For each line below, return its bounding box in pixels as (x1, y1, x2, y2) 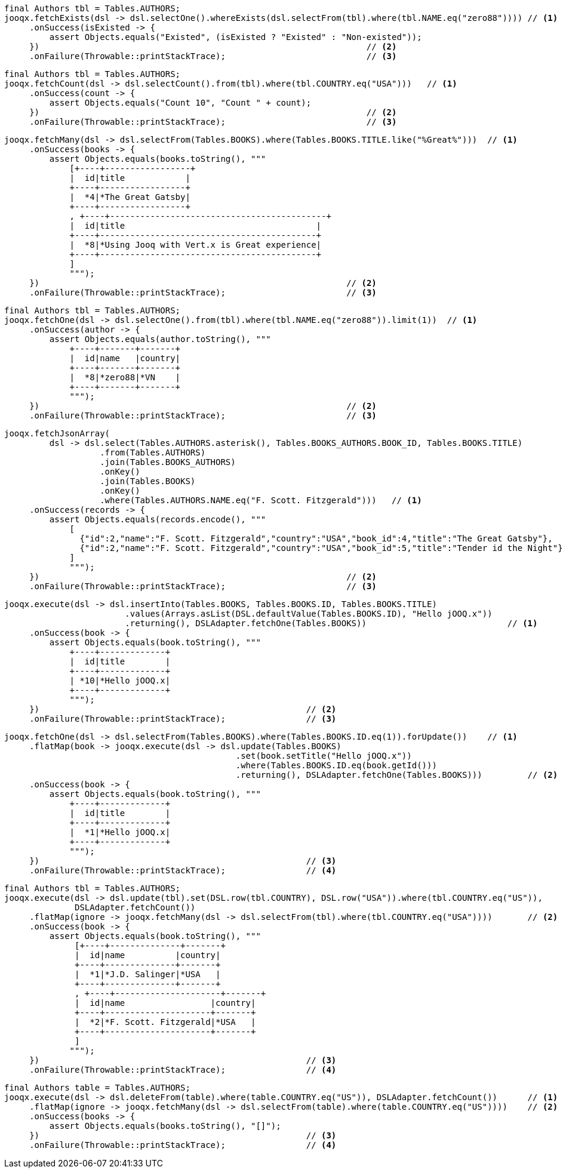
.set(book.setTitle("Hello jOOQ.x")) (235, 751, 412, 761)
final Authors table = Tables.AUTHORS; (4, 1083, 190, 1092)
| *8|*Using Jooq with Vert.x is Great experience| (69, 240, 322, 250)
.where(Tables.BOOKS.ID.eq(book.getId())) (235, 761, 437, 770)
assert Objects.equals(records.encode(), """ (49, 515, 266, 524)
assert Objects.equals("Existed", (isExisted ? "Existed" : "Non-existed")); (49, 32, 422, 42)
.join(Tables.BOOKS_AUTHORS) (100, 457, 236, 467)
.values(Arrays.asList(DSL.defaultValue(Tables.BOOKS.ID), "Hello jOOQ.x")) (125, 609, 493, 618)
